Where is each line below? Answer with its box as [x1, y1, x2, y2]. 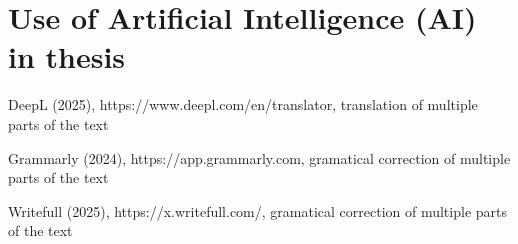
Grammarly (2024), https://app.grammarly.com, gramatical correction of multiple [8, 147, 511, 168]
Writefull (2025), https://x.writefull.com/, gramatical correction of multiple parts [8, 200, 507, 221]
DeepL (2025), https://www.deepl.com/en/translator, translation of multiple [8, 94, 478, 115]
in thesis [8, 36, 126, 77]
